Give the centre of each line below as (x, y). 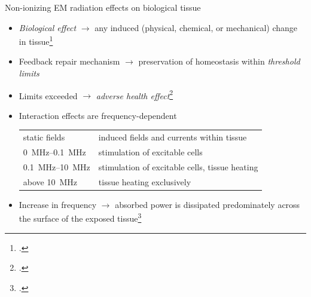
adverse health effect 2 (135, 94)
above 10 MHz (50, 181)
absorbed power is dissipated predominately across (208, 204)
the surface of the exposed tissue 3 (80, 218)
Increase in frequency (58, 204)
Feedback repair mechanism (69, 61)
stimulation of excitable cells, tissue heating (178, 166)
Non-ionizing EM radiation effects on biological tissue (103, 7)
